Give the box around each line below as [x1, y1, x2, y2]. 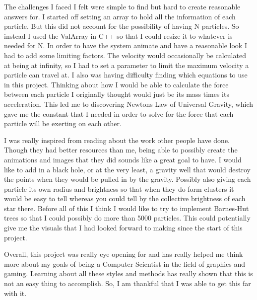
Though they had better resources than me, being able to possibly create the [4, 145, 238, 155]
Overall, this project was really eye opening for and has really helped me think [4, 249, 243, 259]
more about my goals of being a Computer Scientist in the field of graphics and [4, 258, 246, 269]
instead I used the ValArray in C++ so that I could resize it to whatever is [4, 30, 233, 41]
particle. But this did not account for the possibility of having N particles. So [4, 21, 239, 31]
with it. [4, 288, 27, 298]
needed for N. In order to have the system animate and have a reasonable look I [4, 40, 247, 51]
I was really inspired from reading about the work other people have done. [4, 135, 230, 145]
